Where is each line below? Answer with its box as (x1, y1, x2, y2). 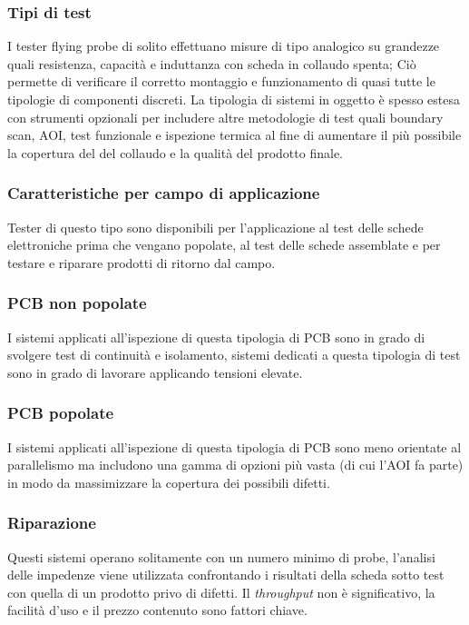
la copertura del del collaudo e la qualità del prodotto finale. (7, 143, 343, 162)
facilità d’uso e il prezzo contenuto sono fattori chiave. (7, 600, 308, 620)
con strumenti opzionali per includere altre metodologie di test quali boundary (7, 107, 444, 126)
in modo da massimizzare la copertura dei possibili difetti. (7, 472, 330, 491)
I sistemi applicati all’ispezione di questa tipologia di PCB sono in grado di (7, 327, 425, 346)
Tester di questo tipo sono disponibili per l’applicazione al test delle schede (7, 217, 424, 236)
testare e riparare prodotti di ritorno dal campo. (7, 253, 276, 272)
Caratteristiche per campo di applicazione (7, 182, 320, 204)
